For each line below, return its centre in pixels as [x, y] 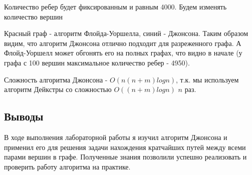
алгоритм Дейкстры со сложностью [58, 89]
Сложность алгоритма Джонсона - [56, 79]
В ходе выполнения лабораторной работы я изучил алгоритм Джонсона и [116, 137]
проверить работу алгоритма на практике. [67, 166]
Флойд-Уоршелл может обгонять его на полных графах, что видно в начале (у [123, 53]
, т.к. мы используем [207, 79]
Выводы [24, 116]
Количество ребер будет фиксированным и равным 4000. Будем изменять [115, 6]
